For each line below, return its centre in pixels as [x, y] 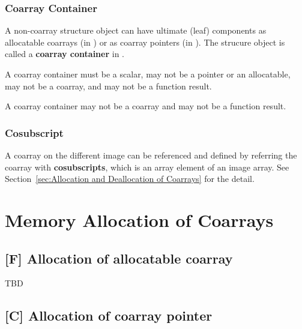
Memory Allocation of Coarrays [139, 219]
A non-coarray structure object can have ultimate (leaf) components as [136, 30]
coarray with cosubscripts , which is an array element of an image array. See [147, 167]
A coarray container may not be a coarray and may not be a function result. [146, 106]
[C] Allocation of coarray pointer [109, 315]
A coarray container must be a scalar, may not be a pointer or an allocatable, [148, 74]
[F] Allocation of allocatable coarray [119, 258]
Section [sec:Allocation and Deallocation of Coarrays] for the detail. [130, 179]
